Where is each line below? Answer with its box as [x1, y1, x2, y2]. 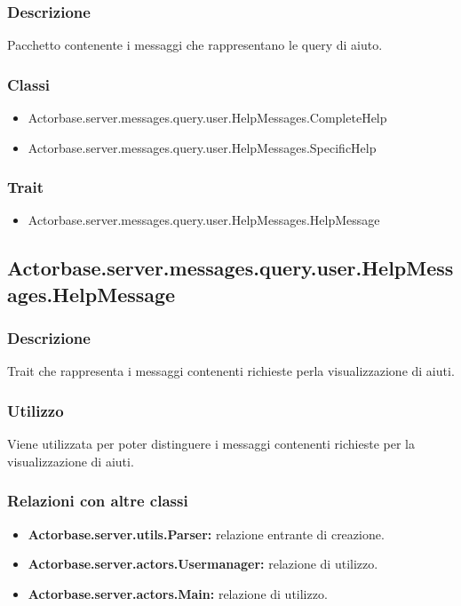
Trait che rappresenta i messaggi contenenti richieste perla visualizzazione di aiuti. [7, 362, 455, 380]
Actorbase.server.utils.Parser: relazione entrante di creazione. [28, 524, 385, 543]
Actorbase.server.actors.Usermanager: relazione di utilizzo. [28, 554, 378, 573]
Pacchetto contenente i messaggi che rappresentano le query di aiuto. [7, 36, 383, 54]
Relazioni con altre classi [7, 490, 188, 512]
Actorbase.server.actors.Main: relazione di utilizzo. [28, 584, 328, 602]
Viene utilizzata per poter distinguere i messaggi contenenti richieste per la [7, 435, 415, 453]
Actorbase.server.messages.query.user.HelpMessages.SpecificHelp [28, 138, 377, 156]
